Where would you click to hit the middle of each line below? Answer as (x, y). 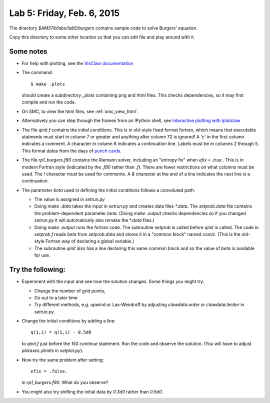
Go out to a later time (56, 297)
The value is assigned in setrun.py (69, 199)
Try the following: (37, 270)
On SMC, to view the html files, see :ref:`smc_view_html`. (80, 111)
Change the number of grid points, (70, 290)
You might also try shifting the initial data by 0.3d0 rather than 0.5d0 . (92, 391)
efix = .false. (49, 371)
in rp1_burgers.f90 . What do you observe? (65, 382)
